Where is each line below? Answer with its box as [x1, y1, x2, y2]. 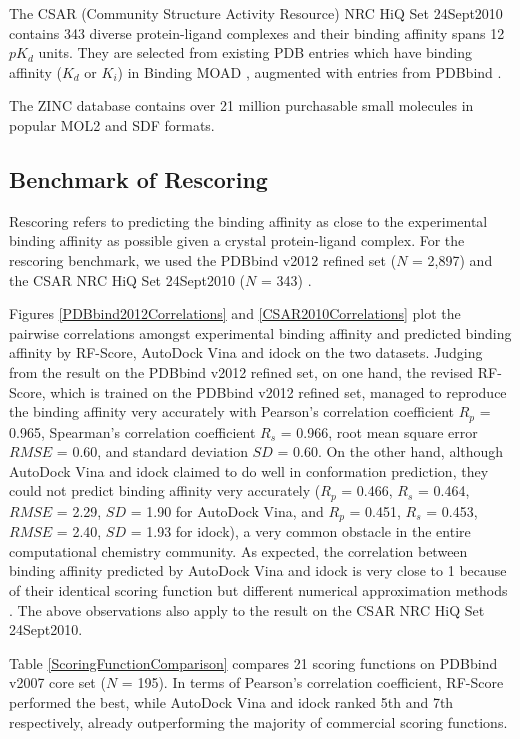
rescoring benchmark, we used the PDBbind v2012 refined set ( [9, 249, 397, 270]
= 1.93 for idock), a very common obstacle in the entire [130, 521, 471, 542]
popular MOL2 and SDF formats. [9, 114, 215, 135]
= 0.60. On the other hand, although [277, 441, 504, 462]
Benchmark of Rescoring [9, 163, 268, 194]
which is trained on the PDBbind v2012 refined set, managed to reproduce [50, 381, 507, 402]
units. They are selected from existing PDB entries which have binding [38, 42, 472, 63]
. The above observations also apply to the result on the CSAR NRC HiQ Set [9, 599, 485, 620]
